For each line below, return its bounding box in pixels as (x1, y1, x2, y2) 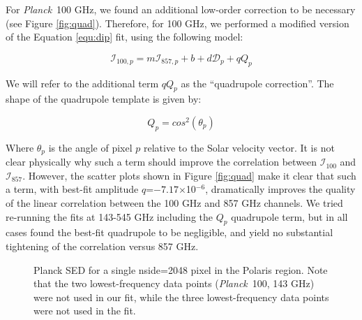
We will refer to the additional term (6, 75, 159, 90)
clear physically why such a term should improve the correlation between (6, 154, 317, 169)
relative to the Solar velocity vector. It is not (143, 140, 335, 154)
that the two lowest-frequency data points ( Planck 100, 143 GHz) (33, 276, 315, 291)
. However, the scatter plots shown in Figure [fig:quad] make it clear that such (22, 168, 356, 182)
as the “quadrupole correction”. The (181, 75, 334, 90)
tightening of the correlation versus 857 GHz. (6, 238, 199, 253)
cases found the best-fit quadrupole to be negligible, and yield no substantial (6, 225, 333, 240)
